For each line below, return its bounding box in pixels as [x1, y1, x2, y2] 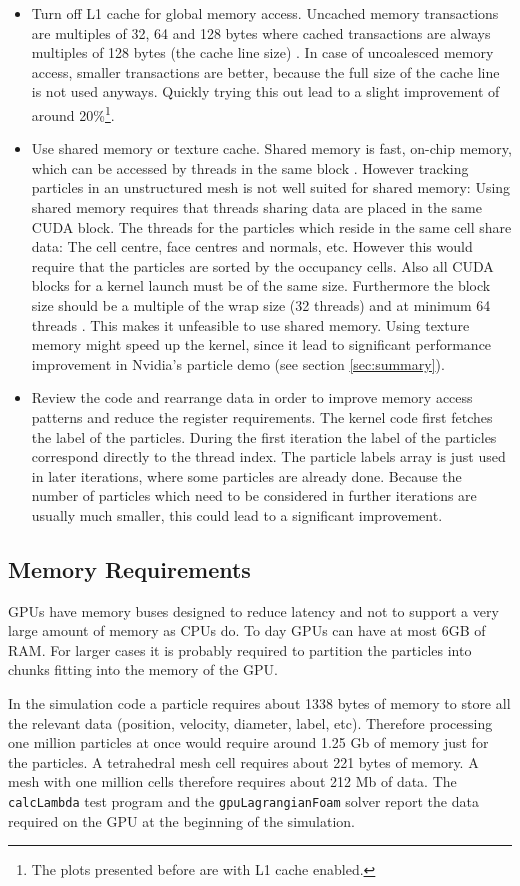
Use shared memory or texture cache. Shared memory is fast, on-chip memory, [31, 138, 512, 159]
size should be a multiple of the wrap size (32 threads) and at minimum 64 [31, 294, 491, 315]
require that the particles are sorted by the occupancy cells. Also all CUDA [31, 255, 494, 276]
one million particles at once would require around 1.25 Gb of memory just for [8, 732, 489, 753]
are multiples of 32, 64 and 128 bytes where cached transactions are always [31, 22, 491, 43]
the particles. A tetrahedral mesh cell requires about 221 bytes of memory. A [8, 751, 479, 772]
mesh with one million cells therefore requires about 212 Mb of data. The [8, 771, 457, 792]
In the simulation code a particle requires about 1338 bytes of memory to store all [8, 693, 511, 714]
